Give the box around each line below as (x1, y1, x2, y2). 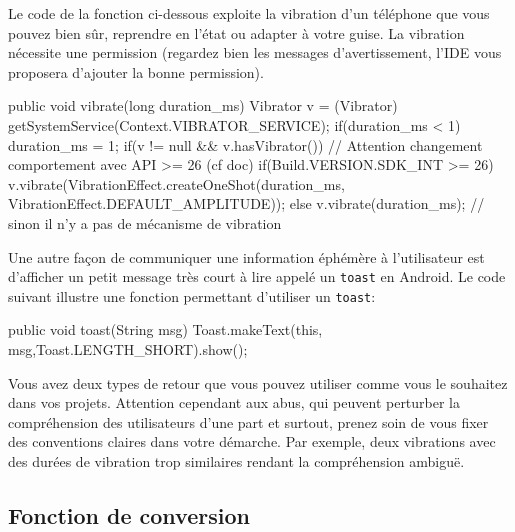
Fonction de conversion (8, 499, 250, 530)
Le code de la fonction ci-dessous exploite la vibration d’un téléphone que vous (8, 3, 490, 23)
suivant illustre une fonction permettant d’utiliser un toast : (8, 285, 376, 306)
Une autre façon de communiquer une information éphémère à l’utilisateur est (8, 246, 485, 267)
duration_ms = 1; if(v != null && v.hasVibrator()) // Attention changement (8, 134, 483, 155)
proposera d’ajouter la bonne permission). (8, 61, 264, 82)
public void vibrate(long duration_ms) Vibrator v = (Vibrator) (8, 95, 398, 116)
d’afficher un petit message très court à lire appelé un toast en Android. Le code (8, 266, 506, 287)
